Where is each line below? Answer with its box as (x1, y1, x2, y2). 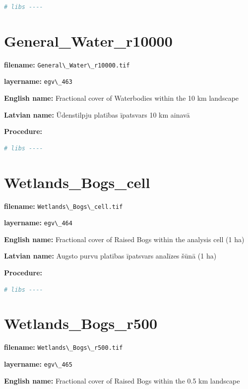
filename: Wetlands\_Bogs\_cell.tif (4, 200, 123, 211)
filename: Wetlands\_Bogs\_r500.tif (4, 342, 123, 352)
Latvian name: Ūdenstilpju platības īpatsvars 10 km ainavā (4, 109, 190, 120)
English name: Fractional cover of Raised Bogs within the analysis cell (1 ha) (4, 234, 245, 244)
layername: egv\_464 (4, 217, 72, 228)
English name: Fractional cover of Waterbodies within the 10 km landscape (4, 93, 239, 103)
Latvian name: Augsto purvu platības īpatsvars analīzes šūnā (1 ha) (4, 251, 217, 261)
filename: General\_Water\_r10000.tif (4, 59, 130, 69)
